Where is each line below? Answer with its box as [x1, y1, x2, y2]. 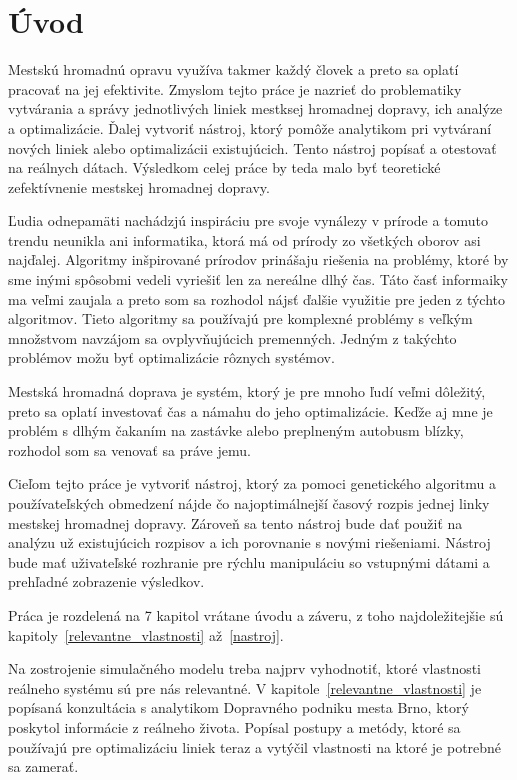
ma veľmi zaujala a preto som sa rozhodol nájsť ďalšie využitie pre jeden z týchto [8, 288, 505, 309]
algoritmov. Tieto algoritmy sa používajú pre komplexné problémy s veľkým [8, 308, 473, 329]
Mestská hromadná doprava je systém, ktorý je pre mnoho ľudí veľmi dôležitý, [8, 381, 486, 402]
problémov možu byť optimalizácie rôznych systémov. [8, 347, 335, 368]
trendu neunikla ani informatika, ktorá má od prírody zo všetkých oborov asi [8, 229, 481, 250]
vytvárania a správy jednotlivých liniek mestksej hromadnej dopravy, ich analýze [8, 98, 503, 119]
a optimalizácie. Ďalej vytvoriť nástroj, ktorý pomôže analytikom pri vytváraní [8, 117, 492, 138]
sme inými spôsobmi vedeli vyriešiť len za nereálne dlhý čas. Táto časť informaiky [8, 269, 508, 290]
